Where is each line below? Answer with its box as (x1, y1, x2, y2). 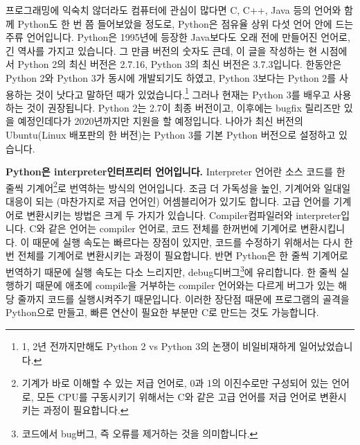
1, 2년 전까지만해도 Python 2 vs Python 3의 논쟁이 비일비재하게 (21, 339, 296, 354)
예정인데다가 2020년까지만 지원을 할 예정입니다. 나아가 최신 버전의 (17, 114, 303, 128)
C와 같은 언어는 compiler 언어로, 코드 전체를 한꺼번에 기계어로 (29, 221, 298, 236)
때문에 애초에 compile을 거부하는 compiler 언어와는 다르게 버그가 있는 (35, 278, 335, 293)
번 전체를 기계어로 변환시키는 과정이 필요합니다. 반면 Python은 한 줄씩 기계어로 (6, 248, 348, 263)
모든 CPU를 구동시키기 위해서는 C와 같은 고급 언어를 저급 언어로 (37, 389, 317, 403)
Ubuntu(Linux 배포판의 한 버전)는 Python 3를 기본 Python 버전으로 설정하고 (6, 128, 336, 141)
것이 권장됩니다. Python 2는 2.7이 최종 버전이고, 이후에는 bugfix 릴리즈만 (26, 100, 341, 114)
